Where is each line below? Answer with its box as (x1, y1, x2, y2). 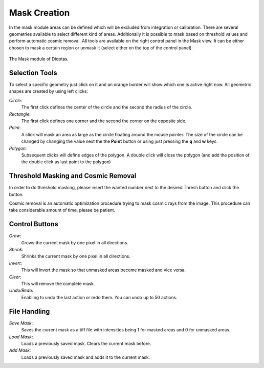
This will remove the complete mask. (21, 281, 95, 287)
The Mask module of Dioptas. (9, 56, 68, 62)
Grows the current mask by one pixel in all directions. (21, 239, 129, 245)
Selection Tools (9, 68, 57, 77)
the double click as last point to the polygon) (21, 159, 111, 165)
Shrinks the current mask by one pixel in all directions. (21, 253, 131, 259)
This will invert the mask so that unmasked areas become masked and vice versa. (21, 267, 186, 273)
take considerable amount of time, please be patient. (9, 207, 115, 213)
